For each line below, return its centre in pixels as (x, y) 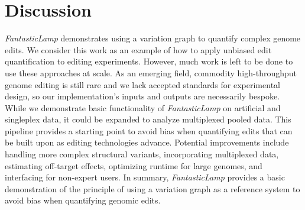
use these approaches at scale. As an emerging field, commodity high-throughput (151, 72)
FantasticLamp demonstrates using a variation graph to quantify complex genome (153, 38)
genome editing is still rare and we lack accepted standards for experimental (142, 84)
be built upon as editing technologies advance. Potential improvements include (147, 142)
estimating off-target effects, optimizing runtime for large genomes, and (134, 165)
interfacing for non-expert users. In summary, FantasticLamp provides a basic (145, 177)
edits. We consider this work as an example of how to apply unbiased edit (138, 49)
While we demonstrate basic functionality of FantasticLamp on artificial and (143, 107)
